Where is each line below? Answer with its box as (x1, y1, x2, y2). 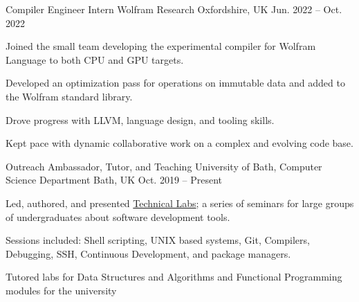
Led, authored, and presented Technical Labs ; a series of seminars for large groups (6, 195, 354, 210)
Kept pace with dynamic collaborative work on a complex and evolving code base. (6, 136, 353, 150)
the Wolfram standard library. (6, 89, 133, 103)
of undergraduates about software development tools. (6, 209, 230, 224)
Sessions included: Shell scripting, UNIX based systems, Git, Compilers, (6, 233, 310, 247)
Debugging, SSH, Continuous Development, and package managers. (6, 246, 291, 260)
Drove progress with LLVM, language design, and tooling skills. (6, 112, 275, 127)
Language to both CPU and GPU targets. (6, 52, 184, 66)
